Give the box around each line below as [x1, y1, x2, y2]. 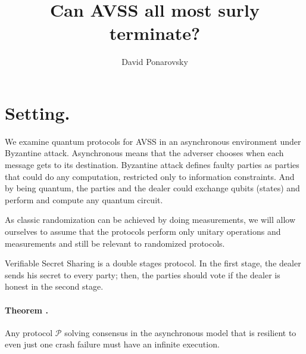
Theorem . [5, 303, 48, 316]
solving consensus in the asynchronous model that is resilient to [64, 326, 296, 339]
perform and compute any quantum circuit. [5, 193, 163, 206]
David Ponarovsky [121, 55, 188, 68]
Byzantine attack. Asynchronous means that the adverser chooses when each [5, 147, 284, 159]
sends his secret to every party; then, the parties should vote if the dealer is [5, 268, 280, 281]
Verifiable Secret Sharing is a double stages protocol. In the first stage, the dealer [5, 257, 301, 269]
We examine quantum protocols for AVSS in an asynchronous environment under [5, 135, 301, 147]
